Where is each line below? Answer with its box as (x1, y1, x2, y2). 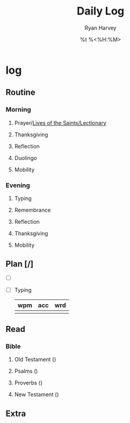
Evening (5, 181, 31, 189)
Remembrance (14, 206, 51, 214)
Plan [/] (5, 259, 34, 269)
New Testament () (14, 391, 60, 398)
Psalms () (14, 367, 39, 375)
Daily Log (76, 4, 125, 18)
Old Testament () (14, 356, 57, 363)
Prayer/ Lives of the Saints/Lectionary (14, 119, 107, 126)
